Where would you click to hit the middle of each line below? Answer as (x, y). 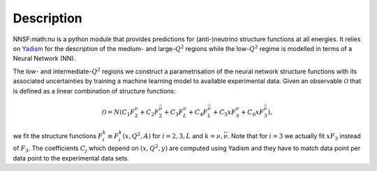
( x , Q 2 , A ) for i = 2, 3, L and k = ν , (172, 135)
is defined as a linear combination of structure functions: (94, 91)
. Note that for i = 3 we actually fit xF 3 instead (294, 136)
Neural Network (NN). (44, 59)
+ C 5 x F (225, 113)
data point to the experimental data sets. (71, 158)
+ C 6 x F (253, 113)
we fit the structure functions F (58, 135)
